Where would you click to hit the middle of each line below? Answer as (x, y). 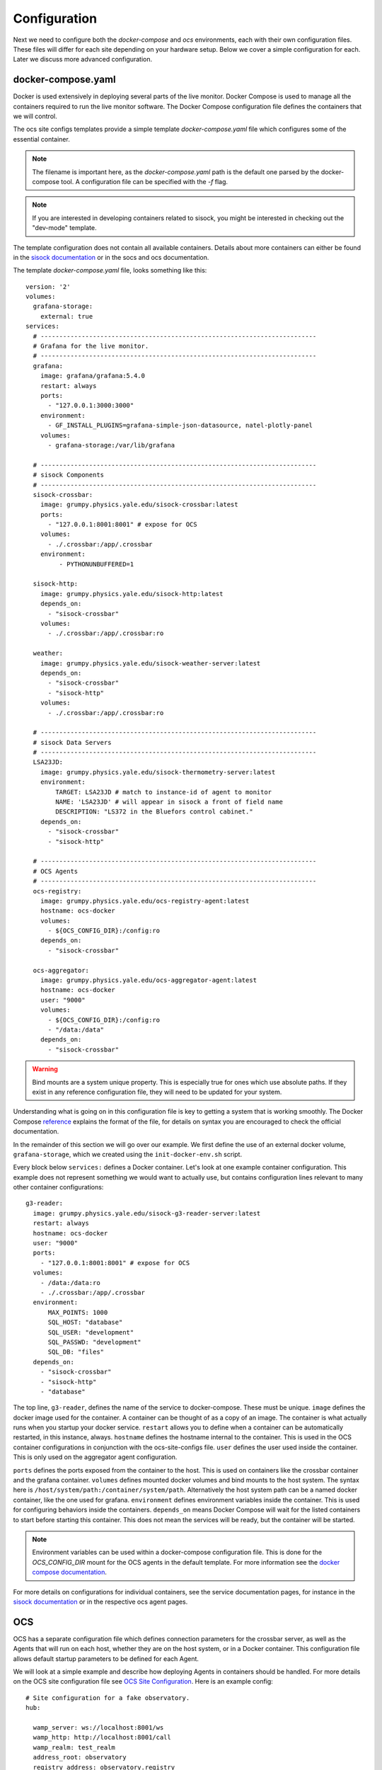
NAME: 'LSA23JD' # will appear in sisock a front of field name (169, 802)
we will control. (35, 116)
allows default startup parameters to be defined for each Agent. (106, 1658)
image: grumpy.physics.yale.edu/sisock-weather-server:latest (150, 663)
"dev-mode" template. (64, 228)
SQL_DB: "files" (76, 1352)
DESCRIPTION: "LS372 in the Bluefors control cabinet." (155, 812)
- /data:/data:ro (70, 1283)
